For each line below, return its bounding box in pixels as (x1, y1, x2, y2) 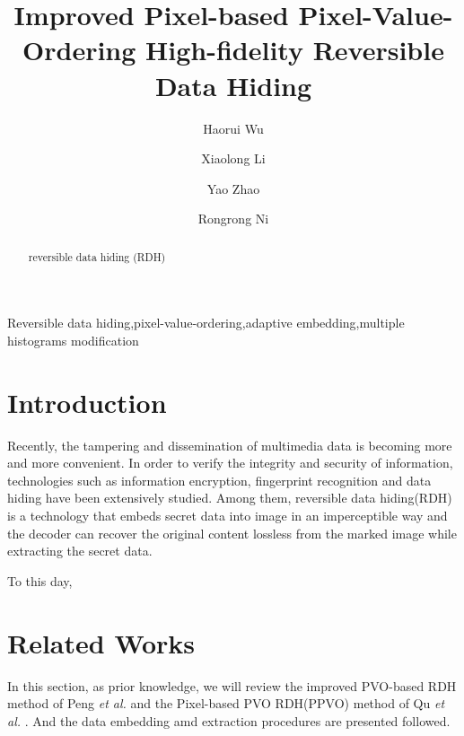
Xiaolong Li (201, 149, 266, 168)
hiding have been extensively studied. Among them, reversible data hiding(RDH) (7, 488, 452, 507)
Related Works (7, 624, 196, 661)
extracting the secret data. (7, 541, 153, 560)
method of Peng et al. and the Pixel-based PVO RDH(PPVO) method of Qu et (7, 694, 445, 713)
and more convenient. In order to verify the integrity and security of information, (7, 453, 453, 472)
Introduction (7, 383, 167, 420)
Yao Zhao (206, 179, 260, 197)
